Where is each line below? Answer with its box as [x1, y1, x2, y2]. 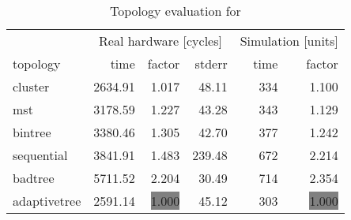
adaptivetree [13, 192, 81, 210]
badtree [13, 169, 55, 187]
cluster [13, 77, 50, 95]
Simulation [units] [240, 32, 338, 50]
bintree [13, 123, 51, 141]
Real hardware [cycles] [99, 32, 222, 50]
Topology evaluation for [109, 2, 241, 20]
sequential [13, 146, 68, 164]
